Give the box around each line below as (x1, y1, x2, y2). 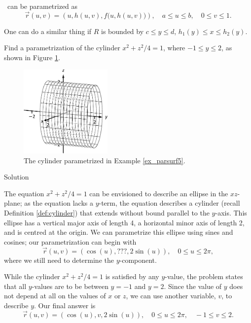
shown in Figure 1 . (4, 52, 60, 62)
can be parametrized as (7, 1, 78, 11)
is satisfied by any (105, 271, 159, 282)
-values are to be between (32, 281, 108, 291)
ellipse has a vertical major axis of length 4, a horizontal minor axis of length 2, (4, 217, 245, 227)
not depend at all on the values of (4, 290, 106, 301)
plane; (4, 198, 22, 208)
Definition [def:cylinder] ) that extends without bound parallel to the (4, 207, 210, 217)
